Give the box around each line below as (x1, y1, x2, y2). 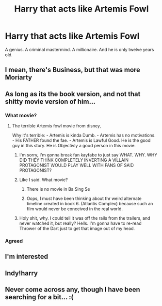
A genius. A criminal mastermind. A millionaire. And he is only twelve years (5, 46, 154, 52)
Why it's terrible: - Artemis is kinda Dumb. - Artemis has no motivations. (12, 132, 156, 138)
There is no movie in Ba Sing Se (26, 186, 90, 192)
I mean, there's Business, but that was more (5, 66, 141, 74)
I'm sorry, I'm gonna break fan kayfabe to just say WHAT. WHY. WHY (19, 152, 158, 158)
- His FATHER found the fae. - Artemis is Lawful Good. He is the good (12, 138, 151, 143)
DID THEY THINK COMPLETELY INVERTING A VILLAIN (19, 157, 129, 163)
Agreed (5, 237, 23, 244)
